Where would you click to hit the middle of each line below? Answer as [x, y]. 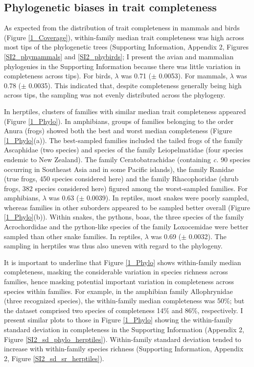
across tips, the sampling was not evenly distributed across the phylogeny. [115, 95]
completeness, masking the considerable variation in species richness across [116, 272]
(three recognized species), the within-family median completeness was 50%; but [124, 301]
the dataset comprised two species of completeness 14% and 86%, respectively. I [124, 310]
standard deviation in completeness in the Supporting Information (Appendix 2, [124, 330]
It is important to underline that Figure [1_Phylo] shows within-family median [123, 262]
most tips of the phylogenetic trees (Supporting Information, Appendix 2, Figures [127, 47]
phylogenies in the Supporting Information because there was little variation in [122, 66]
